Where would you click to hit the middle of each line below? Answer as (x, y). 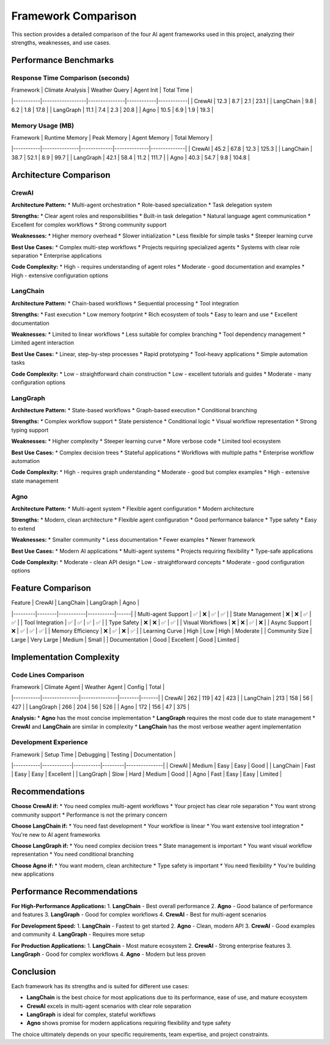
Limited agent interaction (43, 343)
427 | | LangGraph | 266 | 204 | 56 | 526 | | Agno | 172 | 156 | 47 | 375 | (100, 707)
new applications (33, 874)
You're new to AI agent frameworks (56, 834)
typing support (30, 430)
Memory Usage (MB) (43, 125)
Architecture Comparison (61, 175)
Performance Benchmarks (63, 60)
